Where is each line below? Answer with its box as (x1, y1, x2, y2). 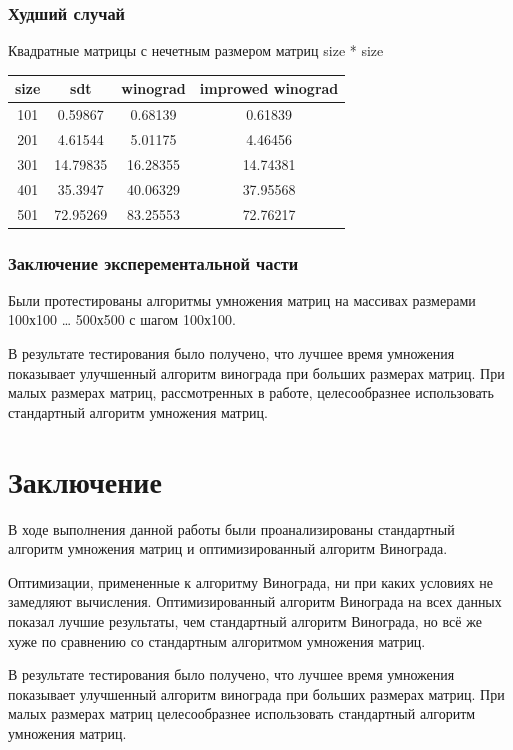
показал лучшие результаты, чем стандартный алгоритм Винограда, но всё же (8, 610, 482, 631)
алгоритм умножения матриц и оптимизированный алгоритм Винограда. (8, 538, 448, 559)
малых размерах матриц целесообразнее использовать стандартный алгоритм (8, 703, 476, 724)
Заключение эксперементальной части (8, 250, 299, 275)
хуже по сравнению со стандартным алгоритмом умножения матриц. (8, 630, 426, 651)
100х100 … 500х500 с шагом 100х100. (8, 309, 236, 330)
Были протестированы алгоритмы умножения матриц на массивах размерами (8, 289, 476, 310)
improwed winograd (199, 78, 339, 99)
